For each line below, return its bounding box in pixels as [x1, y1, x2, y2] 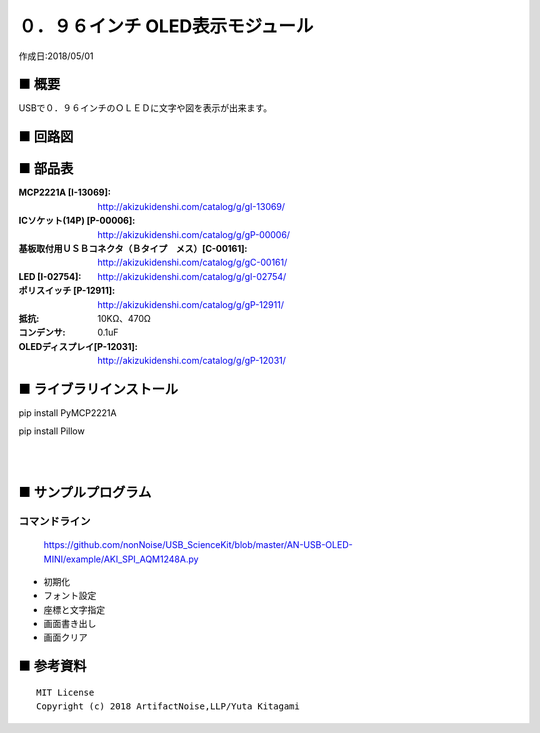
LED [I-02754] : [18, 270, 82, 282]
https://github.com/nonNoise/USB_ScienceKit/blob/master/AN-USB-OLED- [43, 539, 354, 551]
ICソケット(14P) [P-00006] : [18, 215, 136, 227]
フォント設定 [43, 590, 97, 602]
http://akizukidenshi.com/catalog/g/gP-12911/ [97, 298, 285, 310]
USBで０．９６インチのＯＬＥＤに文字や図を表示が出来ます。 [18, 102, 273, 114]
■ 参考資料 [18, 658, 87, 675]
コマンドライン [18, 514, 91, 528]
